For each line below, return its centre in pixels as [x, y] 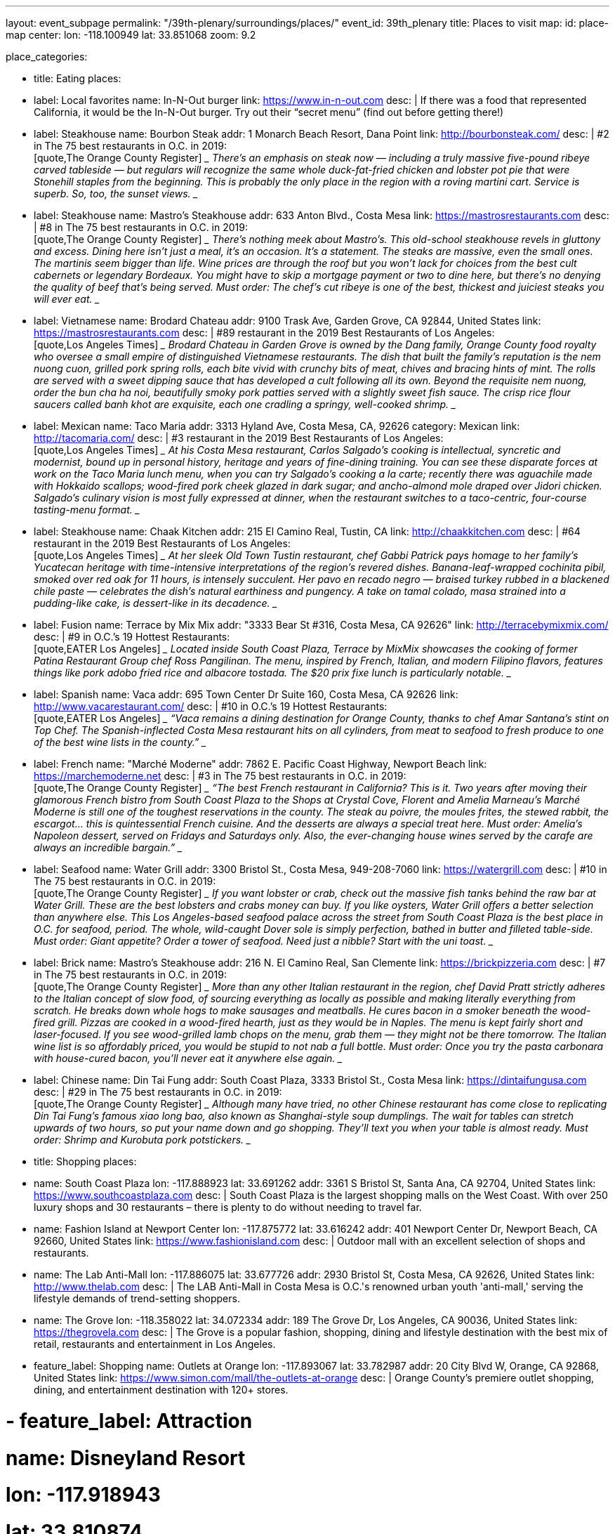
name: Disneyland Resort [126, 1458]
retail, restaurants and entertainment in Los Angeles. [155, 1344]
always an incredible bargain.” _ [108, 847]
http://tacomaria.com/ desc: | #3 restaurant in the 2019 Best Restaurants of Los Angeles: [239, 438]
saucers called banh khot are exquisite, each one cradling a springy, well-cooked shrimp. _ [245, 404]
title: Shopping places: [85, 1161]
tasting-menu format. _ [87, 510]
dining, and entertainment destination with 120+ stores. [161, 1390]
